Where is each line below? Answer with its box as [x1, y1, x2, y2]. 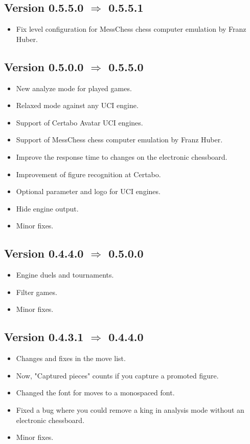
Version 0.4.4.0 [4, 245, 84, 261]
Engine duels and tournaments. [16, 269, 114, 280]
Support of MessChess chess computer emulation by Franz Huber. [16, 134, 223, 145]
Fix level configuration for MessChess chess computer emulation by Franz [16, 24, 246, 34]
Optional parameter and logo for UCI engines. [16, 186, 161, 197]
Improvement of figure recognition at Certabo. [16, 168, 161, 179]
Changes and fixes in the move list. [16, 353, 126, 364]
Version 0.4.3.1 [4, 329, 84, 345]
